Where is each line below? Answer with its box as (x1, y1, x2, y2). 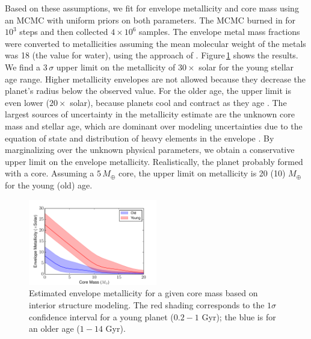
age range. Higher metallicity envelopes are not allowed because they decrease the (5, 72, 306, 85)
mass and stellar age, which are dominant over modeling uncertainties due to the (5, 119, 303, 132)
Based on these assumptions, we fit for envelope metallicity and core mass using (5, 2, 299, 14)
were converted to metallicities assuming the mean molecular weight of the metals (5, 37, 306, 49)
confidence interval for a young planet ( (29, 310, 174, 323)
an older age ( (29, 322, 80, 335)
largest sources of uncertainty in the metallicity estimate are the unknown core (5, 108, 295, 120)
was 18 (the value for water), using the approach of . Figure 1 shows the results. (5, 49, 298, 61)
